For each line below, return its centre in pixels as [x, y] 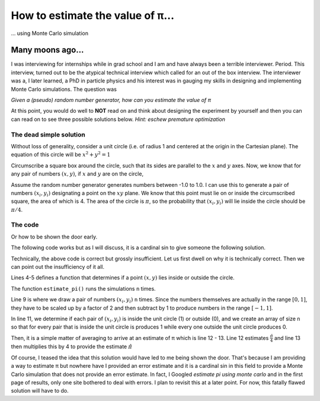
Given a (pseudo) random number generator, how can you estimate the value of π [111, 100]
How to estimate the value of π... [93, 15]
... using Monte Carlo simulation [50, 33]
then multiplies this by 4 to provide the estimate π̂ [72, 346]
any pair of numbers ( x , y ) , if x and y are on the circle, [77, 174]
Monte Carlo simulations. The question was [64, 89]
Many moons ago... [47, 50]
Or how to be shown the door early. [54, 237]
